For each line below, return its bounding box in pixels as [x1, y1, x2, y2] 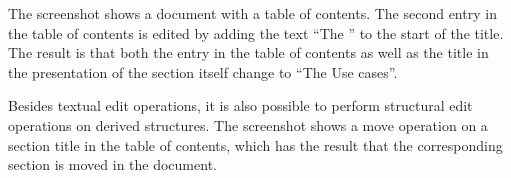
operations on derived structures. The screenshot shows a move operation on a [8, 114, 488, 135]
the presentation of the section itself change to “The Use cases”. [8, 61, 398, 82]
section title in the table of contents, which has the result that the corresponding [8, 134, 503, 155]
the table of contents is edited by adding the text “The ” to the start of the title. [8, 22, 504, 43]
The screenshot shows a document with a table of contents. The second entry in [8, 3, 497, 23]
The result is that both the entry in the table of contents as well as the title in [8, 42, 489, 63]
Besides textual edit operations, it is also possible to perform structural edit [8, 95, 473, 116]
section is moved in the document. [8, 154, 217, 175]
